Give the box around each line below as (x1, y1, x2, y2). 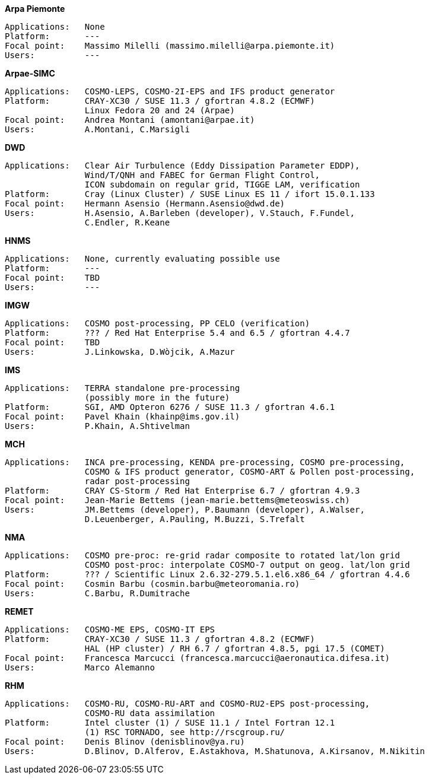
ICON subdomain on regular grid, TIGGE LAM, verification (84, 180, 360, 189)
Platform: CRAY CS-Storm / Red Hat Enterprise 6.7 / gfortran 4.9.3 (5, 486, 360, 495)
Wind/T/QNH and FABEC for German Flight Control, (84, 170, 320, 180)
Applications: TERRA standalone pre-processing (5, 383, 240, 393)
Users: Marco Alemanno (5, 663, 155, 672)
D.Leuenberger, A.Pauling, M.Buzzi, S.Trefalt (84, 514, 305, 524)
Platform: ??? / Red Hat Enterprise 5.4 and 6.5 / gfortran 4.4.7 (5, 328, 350, 338)
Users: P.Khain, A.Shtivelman (5, 421, 190, 431)
